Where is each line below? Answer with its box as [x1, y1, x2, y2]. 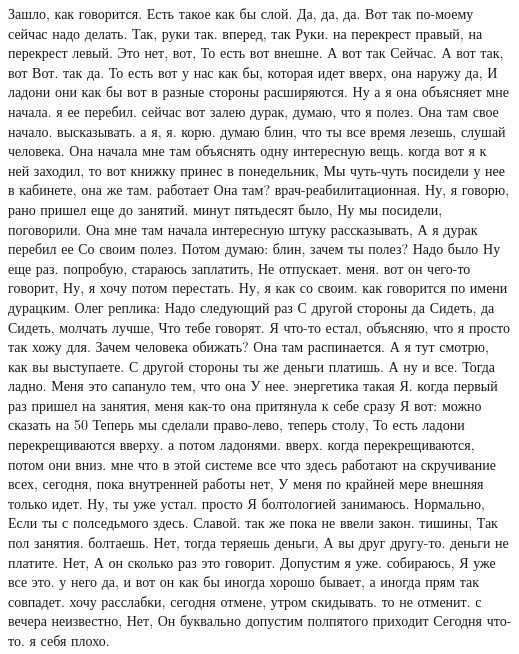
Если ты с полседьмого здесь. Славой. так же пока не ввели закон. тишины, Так [8, 512, 498, 533]
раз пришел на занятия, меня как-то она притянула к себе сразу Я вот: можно [8, 394, 482, 415]
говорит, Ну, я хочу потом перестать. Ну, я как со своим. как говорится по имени [8, 277, 508, 298]
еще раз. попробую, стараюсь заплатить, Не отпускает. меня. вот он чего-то [8, 257, 471, 278]
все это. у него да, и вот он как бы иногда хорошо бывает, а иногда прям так [8, 571, 480, 592]
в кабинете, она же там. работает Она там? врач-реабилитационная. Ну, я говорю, [8, 179, 510, 200]
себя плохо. [40, 630, 110, 650]
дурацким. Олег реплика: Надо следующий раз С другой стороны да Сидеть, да [8, 296, 495, 317]
